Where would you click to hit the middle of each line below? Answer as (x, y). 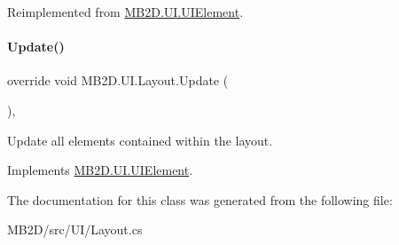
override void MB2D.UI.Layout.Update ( (118, 80)
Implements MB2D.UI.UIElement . (100, 170)
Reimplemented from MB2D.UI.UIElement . (125, 12)
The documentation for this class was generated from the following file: (200, 199)
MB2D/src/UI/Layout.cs (75, 229)
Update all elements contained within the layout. (140, 140)
